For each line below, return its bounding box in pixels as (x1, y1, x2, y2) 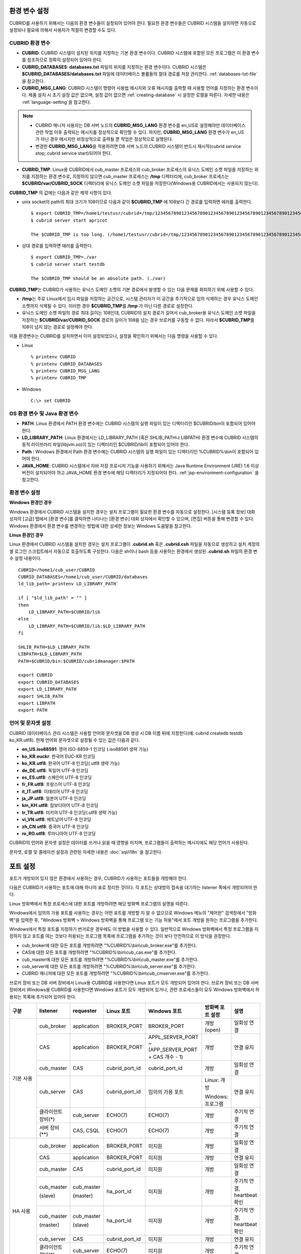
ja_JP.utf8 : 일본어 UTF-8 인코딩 (22, 796, 86, 802)
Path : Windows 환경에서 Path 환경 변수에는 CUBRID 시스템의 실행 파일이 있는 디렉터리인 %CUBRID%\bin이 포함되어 (22, 448, 254, 454)
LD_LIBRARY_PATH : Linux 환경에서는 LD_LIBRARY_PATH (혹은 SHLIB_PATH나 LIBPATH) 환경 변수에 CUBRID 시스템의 (22, 434, 258, 440)
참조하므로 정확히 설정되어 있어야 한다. (27, 57, 102, 63)
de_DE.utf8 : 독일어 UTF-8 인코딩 (22, 767, 89, 773)
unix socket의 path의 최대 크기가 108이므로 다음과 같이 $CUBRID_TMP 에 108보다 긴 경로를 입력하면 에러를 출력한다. (22, 199, 253, 205)
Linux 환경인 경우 (9, 532, 44, 538)
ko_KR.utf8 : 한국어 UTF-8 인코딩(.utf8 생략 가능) (22, 760, 120, 766)
